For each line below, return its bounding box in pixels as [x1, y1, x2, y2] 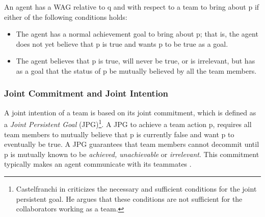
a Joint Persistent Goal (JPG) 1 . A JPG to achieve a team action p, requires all [4, 117, 252, 130]
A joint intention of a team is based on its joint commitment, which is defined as [4, 107, 256, 117]
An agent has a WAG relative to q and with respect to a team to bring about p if [4, 2, 259, 12]
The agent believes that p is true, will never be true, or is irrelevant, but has [16, 55, 255, 66]
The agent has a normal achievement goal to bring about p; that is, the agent [16, 28, 258, 39]
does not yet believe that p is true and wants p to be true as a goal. [16, 38, 228, 49]
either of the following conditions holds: [4, 11, 127, 22]
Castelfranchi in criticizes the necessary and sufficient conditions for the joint [16, 183, 257, 194]
